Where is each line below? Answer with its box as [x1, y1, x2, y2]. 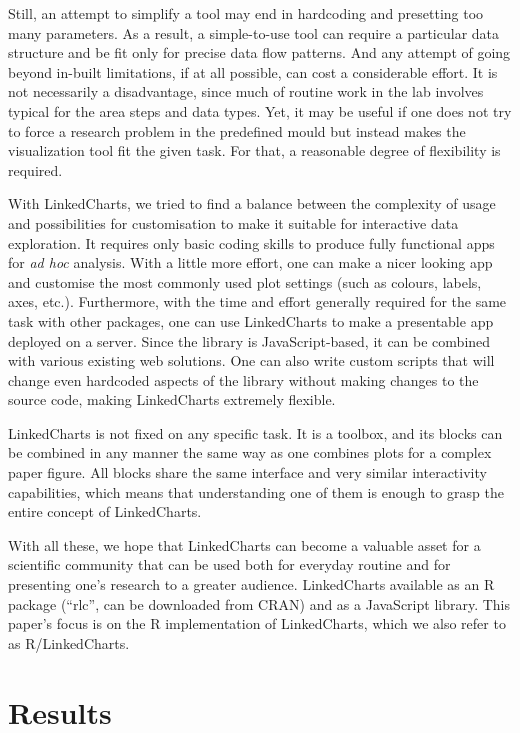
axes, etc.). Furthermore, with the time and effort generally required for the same [8, 291, 507, 312]
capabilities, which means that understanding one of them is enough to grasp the [8, 481, 504, 502]
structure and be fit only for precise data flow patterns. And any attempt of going [8, 42, 511, 63]
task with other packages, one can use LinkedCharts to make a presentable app [8, 310, 494, 331]
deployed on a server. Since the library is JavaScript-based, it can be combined [8, 330, 491, 351]
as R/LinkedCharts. [8, 632, 130, 653]
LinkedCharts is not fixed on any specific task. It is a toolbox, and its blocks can [8, 422, 503, 443]
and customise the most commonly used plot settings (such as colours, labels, [8, 271, 482, 292]
